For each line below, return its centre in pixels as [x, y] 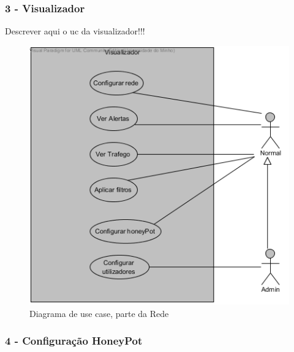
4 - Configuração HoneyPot [74, 341]
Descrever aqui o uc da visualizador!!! [75, 31]
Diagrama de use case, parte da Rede [99, 313]
